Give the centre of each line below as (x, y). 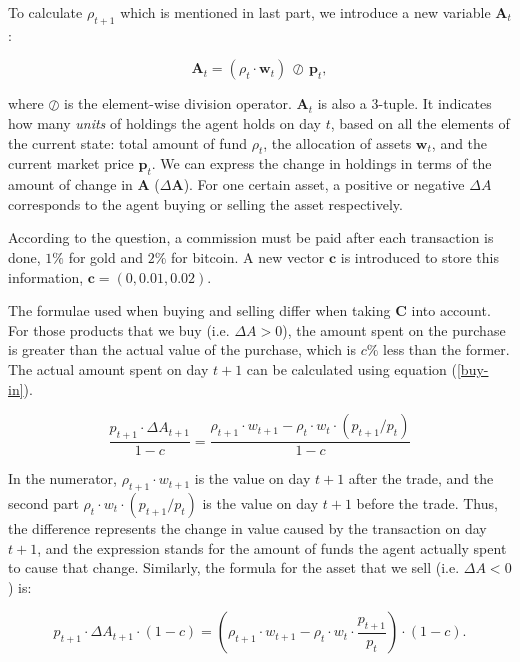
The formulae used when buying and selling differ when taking (199, 310)
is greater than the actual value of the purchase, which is (182, 349)
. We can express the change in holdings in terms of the (321, 163)
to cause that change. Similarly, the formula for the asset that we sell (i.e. (234, 567)
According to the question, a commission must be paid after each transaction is (251, 237)
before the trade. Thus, (427, 502)
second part (43, 502)
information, (46, 276)
